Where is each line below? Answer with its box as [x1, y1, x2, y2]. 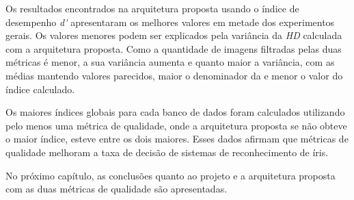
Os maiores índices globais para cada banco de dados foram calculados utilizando [5, 105, 345, 119]
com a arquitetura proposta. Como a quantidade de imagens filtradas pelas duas [5, 41, 342, 55]
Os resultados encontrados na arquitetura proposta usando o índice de [5, 1, 299, 15]
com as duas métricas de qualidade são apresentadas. [5, 182, 228, 196]
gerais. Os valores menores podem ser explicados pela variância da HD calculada [5, 28, 342, 42]
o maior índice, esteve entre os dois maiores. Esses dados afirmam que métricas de [5, 132, 349, 146]
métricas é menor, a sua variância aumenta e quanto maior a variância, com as [5, 55, 335, 69]
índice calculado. [5, 82, 75, 96]
